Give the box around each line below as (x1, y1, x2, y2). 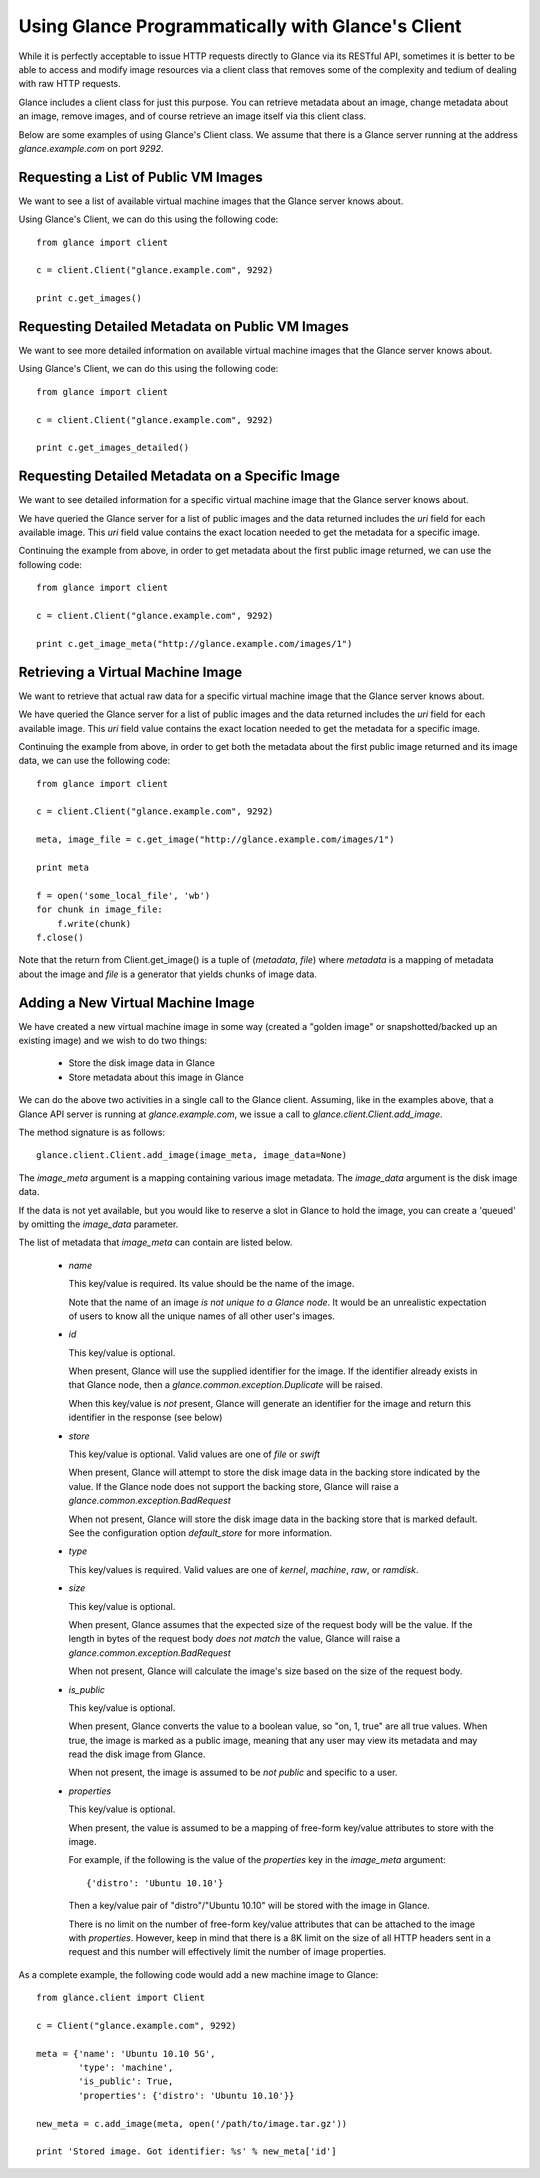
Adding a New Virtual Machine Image (18, 994, 255, 1011)
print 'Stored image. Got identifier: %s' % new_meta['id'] (36, 2146, 337, 2157)
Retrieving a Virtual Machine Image (18, 663, 243, 680)
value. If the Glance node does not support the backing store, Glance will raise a (68, 1480, 399, 1492)
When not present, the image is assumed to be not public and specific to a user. (68, 1766, 398, 1779)
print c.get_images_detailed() (36, 442, 190, 454)
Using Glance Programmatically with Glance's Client (18, 15, 462, 37)
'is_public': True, (78, 2076, 174, 2087)
